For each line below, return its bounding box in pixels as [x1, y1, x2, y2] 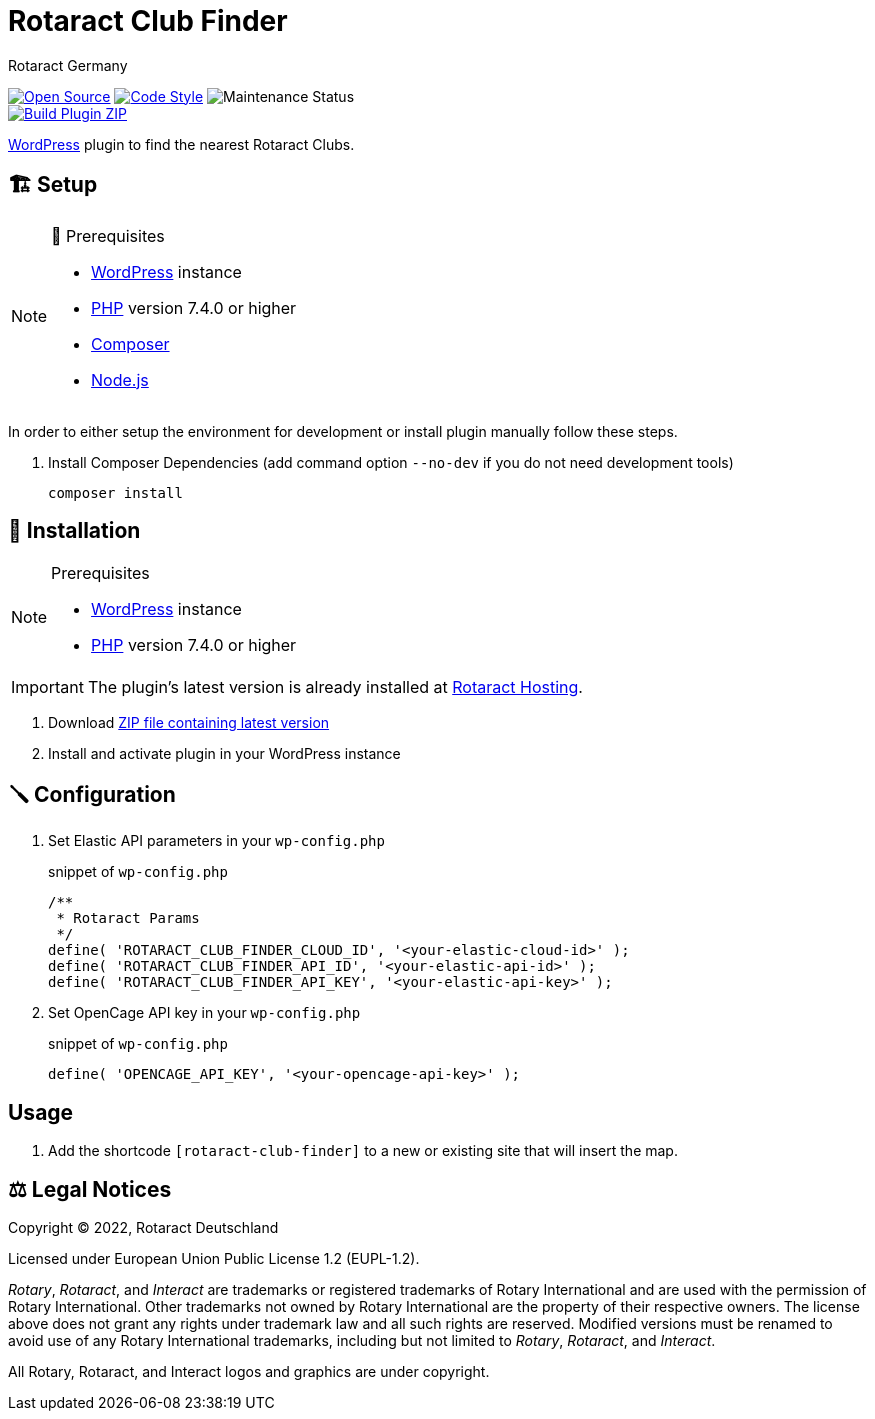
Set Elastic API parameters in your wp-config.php [48, 832, 385, 850]
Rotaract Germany [8, 56, 128, 74]
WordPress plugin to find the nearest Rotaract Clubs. [8, 135, 355, 153]
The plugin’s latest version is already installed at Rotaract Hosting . [87, 677, 583, 698]
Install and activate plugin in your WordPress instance [48, 745, 401, 763]
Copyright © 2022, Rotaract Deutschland [8, 1218, 279, 1236]
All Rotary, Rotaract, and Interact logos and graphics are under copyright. [8, 1362, 490, 1380]
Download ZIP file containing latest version [48, 714, 330, 732]
